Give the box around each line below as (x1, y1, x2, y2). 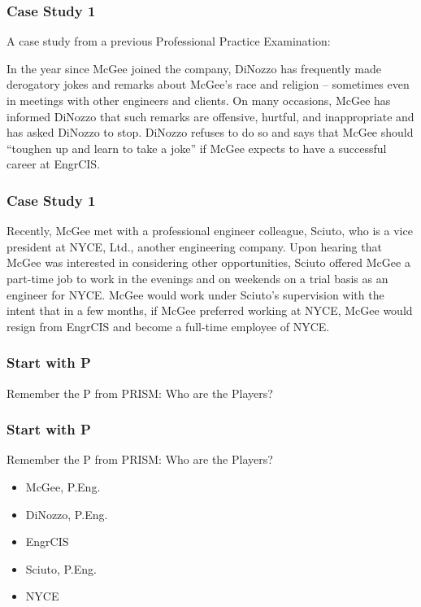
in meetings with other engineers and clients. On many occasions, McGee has (7, 92, 391, 108)
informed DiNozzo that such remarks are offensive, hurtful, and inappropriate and (7, 107, 414, 124)
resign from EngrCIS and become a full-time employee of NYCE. (7, 317, 330, 334)
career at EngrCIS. (7, 155, 101, 172)
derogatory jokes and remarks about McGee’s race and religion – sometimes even (7, 76, 410, 93)
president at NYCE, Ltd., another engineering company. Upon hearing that (7, 238, 382, 255)
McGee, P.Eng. (25, 478, 101, 495)
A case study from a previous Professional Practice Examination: (7, 33, 331, 50)
